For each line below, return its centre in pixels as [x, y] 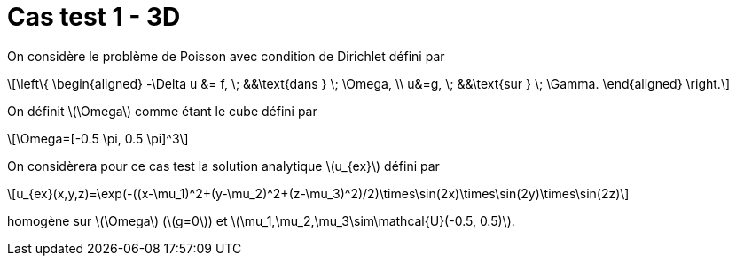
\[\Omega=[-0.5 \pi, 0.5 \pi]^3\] [98, 138]
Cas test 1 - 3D [94, 17]
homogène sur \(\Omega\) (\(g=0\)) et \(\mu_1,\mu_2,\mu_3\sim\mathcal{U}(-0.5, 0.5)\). [261, 220]
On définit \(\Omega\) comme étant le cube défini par [162, 111]
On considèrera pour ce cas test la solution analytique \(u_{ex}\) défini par [223, 166]
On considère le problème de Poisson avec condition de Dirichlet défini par [226, 56]
